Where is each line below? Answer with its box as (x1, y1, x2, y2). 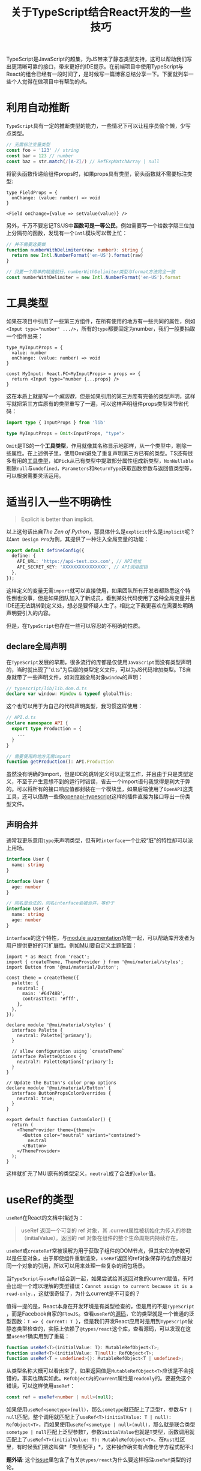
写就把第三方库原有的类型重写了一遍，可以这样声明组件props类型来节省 (6, 400, 184, 407)
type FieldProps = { (6, 190, 58, 196)
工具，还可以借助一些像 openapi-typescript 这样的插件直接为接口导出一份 (6, 793, 185, 800)
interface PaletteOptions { (11, 1053, 82, 1059)
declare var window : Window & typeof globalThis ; (6, 691, 133, 697)
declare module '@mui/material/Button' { (6, 1084, 112, 1091)
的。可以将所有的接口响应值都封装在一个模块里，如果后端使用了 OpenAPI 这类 (6, 786, 194, 793)
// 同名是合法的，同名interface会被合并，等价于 (6, 900, 115, 906)
